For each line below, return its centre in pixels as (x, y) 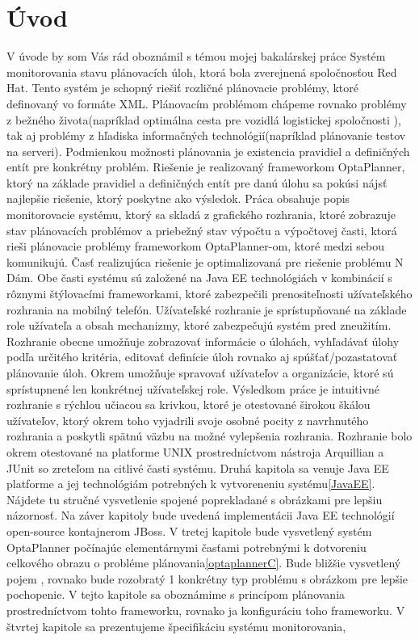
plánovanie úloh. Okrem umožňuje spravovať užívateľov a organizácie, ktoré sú (200, 373)
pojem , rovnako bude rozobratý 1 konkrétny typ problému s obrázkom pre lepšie (207, 578)
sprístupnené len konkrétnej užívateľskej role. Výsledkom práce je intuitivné (193, 388)
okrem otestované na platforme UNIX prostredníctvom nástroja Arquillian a (195, 451)
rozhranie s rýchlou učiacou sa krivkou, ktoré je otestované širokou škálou (189, 404)
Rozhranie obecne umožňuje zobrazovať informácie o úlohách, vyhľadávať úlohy (203, 341)
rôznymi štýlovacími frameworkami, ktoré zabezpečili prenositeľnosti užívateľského (209, 294)
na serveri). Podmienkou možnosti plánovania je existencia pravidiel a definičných (208, 151)
